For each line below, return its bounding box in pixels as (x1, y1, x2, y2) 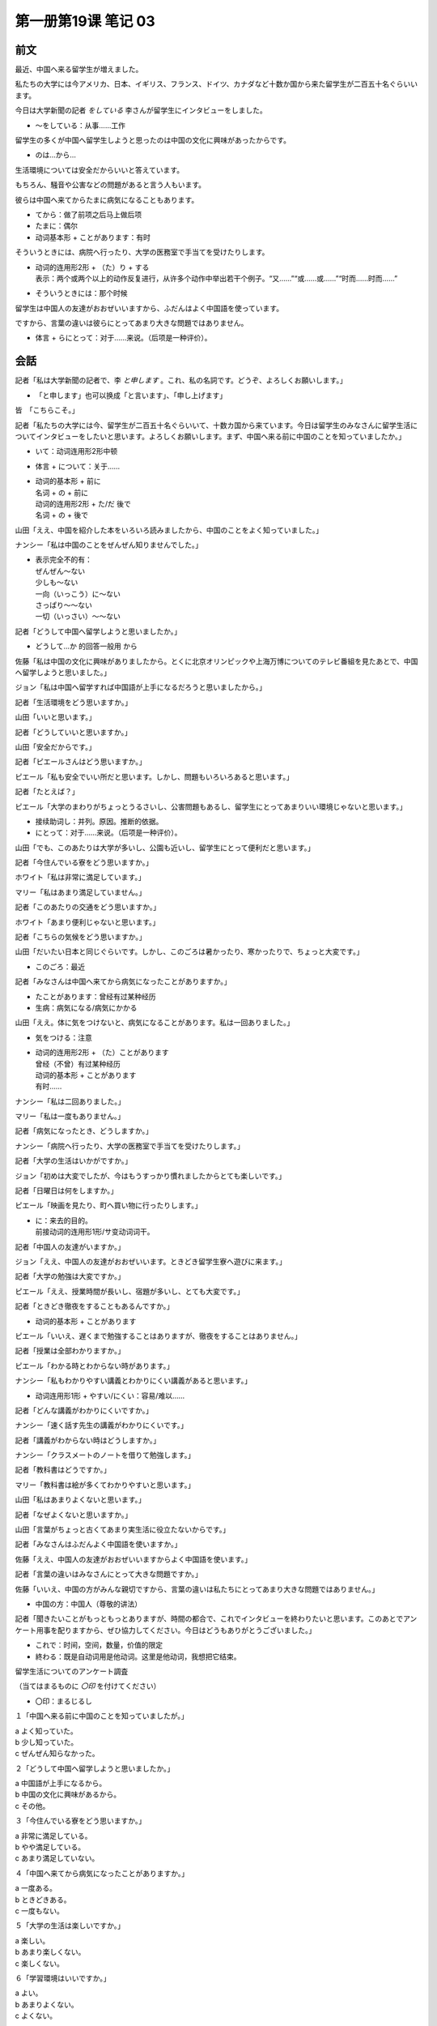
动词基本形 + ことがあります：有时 (35, 232, 151, 242)
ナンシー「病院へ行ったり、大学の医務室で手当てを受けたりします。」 (15, 1141, 244, 1151)
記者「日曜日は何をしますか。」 (15, 1186, 118, 1195)
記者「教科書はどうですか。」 (15, 1465, 111, 1475)
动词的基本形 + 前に (35, 477, 101, 486)
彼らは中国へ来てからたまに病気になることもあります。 (15, 194, 199, 204)
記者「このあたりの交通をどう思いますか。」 (15, 902, 161, 912)
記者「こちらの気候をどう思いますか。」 (15, 932, 146, 942)
